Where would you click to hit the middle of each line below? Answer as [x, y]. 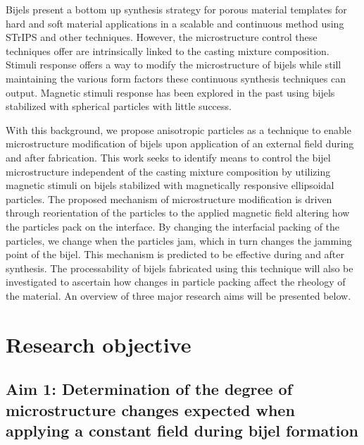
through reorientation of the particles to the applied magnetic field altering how [178, 213]
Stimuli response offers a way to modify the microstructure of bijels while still [174, 65]
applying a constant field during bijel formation [182, 431]
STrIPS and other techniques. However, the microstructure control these [162, 37]
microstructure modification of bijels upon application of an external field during [180, 144]
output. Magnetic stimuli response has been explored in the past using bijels [170, 92]
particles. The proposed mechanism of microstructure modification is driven [169, 199]
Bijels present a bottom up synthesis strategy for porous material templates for [176, 9]
